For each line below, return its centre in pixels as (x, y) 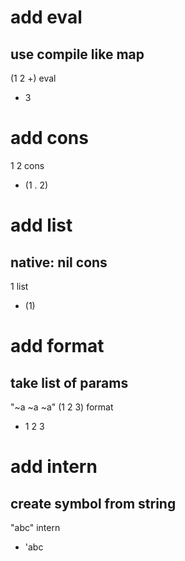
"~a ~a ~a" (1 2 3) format (62, 407)
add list (41, 225)
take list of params (69, 382)
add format (57, 346)
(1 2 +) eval (33, 78)
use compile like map (77, 54)
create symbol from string (93, 503)
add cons (49, 138)
